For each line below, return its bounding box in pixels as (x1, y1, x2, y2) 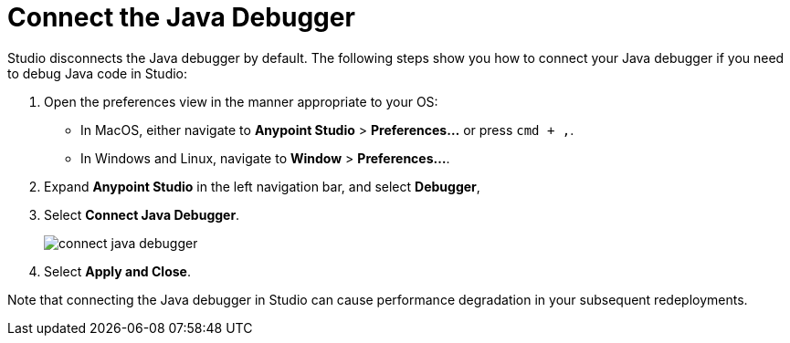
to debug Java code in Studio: (7, 65, 188, 81)
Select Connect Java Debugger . (44, 206, 240, 223)
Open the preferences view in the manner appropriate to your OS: (44, 93, 438, 109)
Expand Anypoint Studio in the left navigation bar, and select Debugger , (44, 178, 480, 194)
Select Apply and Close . (44, 263, 191, 279)
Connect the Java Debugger (7, 2, 355, 33)
